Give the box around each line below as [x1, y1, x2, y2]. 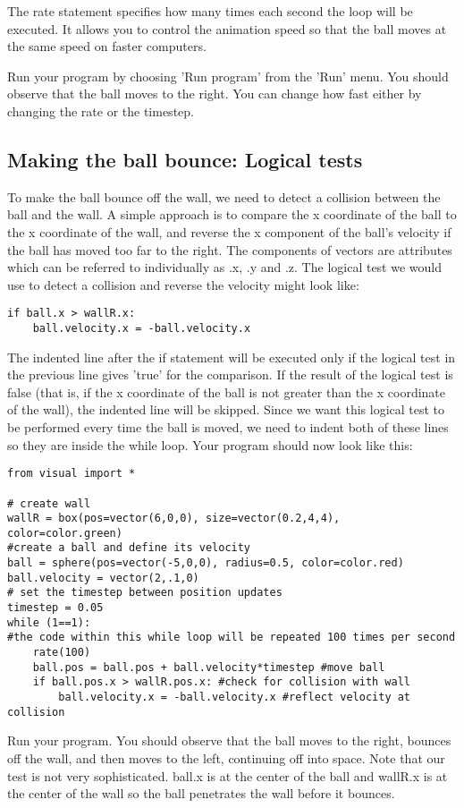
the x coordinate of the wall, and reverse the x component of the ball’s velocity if [7, 222, 451, 241]
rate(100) [32, 646, 91, 659]
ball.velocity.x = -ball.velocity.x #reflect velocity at [58, 691, 411, 704]
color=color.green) [7, 526, 122, 540]
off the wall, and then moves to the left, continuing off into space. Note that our [7, 748, 445, 767]
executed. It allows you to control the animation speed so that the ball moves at [7, 19, 447, 38]
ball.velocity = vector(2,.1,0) [7, 571, 199, 584]
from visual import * [7, 467, 136, 481]
